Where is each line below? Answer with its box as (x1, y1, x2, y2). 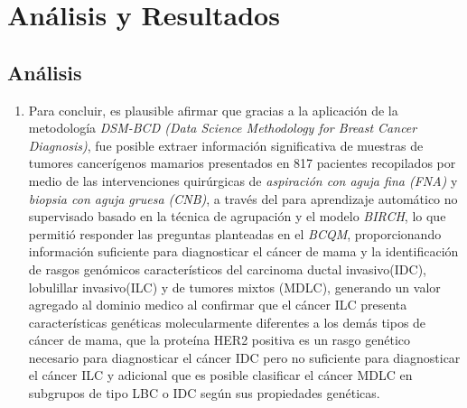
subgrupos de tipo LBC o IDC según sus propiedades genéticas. (28, 384, 380, 403)
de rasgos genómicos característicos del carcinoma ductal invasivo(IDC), (28, 259, 426, 278)
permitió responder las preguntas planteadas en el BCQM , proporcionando (28, 224, 442, 243)
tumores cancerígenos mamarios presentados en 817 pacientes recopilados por (28, 153, 456, 172)
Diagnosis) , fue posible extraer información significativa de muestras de (28, 135, 424, 154)
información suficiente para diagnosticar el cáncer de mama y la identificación (28, 242, 459, 261)
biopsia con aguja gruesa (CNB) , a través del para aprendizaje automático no (28, 189, 458, 208)
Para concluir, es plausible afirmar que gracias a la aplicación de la (28, 100, 398, 119)
